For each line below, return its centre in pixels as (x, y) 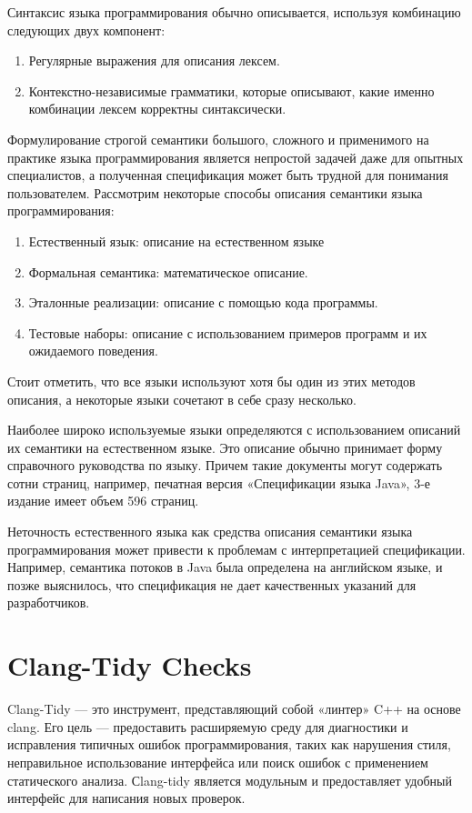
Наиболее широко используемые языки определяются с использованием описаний (234, 430)
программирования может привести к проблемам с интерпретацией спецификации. (236, 549)
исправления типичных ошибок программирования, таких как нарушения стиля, (229, 744)
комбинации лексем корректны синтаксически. (157, 109)
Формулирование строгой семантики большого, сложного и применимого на (218, 139)
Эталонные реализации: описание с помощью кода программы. (203, 302)
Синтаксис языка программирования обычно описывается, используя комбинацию (234, 12)
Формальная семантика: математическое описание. (168, 271)
